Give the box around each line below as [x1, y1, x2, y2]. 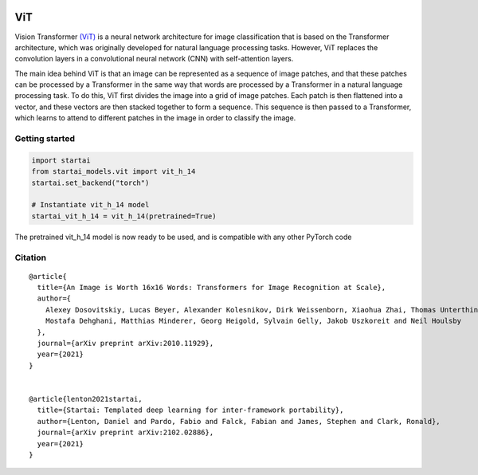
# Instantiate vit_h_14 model [31, 200, 150, 210]
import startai [31, 155, 91, 165]
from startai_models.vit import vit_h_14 [31, 167, 196, 176]
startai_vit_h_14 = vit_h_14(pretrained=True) [31, 211, 217, 221]
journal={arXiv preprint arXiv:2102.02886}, [37, 428, 214, 438]
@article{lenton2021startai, [29, 395, 143, 403]
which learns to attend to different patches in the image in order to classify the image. [14, 113, 296, 123]
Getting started [14, 133, 76, 144]
